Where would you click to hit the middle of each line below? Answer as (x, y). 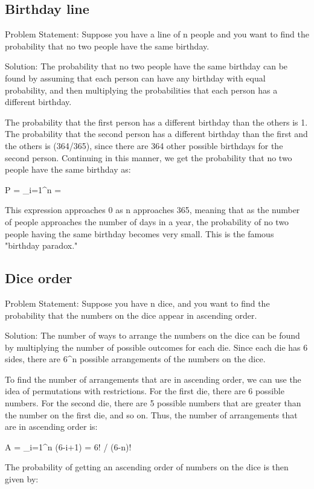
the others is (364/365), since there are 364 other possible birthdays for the (144, 145)
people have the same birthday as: (68, 169)
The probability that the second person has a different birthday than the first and (156, 134)
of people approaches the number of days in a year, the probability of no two (147, 221)
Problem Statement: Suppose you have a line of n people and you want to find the (157, 34)
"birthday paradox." (41, 245)
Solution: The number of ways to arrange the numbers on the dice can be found (152, 335)
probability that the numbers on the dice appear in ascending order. (131, 315)
